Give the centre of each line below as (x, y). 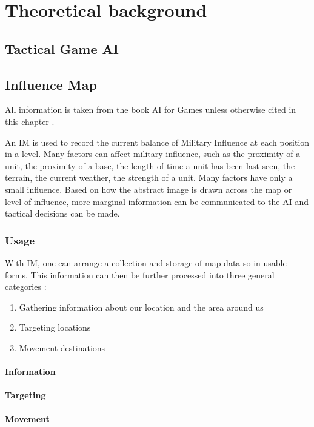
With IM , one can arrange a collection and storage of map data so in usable (146, 262)
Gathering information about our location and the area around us (141, 307)
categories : (26, 287)
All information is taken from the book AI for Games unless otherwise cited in (151, 109)
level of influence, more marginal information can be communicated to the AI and (157, 201)
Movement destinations (62, 347)
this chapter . (30, 121)
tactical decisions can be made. (62, 213)
